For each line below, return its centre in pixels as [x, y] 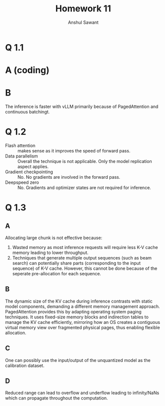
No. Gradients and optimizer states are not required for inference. [84, 188]
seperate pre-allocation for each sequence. [57, 274]
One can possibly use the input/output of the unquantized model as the [78, 360]
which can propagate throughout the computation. [56, 398]
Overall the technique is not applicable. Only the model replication [85, 161]
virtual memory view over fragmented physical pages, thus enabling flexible [82, 327]
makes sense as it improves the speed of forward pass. [74, 151]
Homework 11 [83, 9]
